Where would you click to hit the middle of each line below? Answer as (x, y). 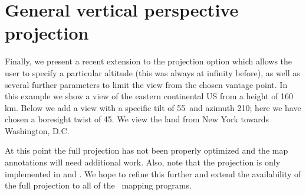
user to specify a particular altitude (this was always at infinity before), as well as (152, 72)
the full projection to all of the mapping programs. (98, 185)
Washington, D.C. (37, 130)
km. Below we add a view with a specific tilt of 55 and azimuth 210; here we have (153, 107)
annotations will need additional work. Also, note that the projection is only (143, 162)
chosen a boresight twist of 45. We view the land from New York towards (137, 119)
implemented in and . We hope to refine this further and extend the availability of (153, 173)
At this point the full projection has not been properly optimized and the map (147, 150)
